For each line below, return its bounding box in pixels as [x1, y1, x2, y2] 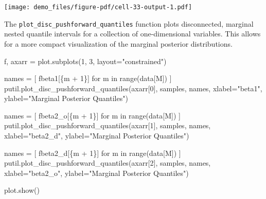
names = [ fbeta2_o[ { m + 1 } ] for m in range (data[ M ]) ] [4, 110, 181, 121]
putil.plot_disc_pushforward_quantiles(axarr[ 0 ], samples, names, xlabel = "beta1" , [4, 83, 262, 93]
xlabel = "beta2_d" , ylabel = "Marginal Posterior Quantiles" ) [4, 130, 189, 141]
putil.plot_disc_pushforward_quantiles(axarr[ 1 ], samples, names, [4, 120, 211, 131]
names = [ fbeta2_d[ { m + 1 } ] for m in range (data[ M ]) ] [4, 147, 181, 158]
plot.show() [4, 185, 40, 195]
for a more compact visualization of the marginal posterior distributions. [4, 38, 233, 49]
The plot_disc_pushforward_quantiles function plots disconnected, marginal [4, 18, 254, 29]
